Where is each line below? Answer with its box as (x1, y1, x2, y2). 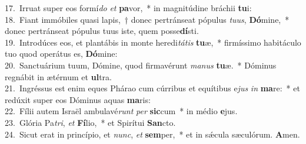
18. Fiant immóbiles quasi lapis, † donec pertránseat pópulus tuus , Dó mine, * (5, 13, 290, 25)
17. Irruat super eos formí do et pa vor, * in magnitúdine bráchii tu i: (5, 2, 252, 13)
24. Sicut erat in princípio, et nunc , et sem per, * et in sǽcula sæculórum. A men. (5, 128, 300, 140)
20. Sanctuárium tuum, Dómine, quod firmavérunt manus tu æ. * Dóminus (5, 59, 277, 71)
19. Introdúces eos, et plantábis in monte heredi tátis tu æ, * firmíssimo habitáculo (5, 36, 301, 48)
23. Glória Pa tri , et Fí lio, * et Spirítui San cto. (5, 116, 176, 128)
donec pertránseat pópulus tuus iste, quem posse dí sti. (5, 25, 199, 37)
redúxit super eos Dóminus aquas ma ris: (5, 93, 151, 105)
